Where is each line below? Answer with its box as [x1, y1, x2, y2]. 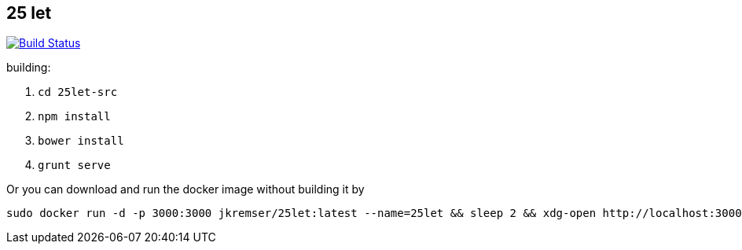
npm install [38, 110, 111, 123]
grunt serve [38, 159, 111, 172]
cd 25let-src [38, 86, 118, 99]
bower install [38, 134, 124, 148]
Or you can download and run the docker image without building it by [6, 182, 365, 197]
